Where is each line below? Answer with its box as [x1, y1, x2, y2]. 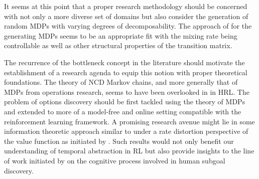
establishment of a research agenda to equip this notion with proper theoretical [4, 67, 247, 77]
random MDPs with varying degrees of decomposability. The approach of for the [4, 21, 252, 31]
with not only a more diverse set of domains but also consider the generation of [4, 11, 248, 21]
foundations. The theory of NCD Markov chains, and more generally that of [4, 77, 238, 87]
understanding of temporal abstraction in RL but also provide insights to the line [4, 145, 254, 156]
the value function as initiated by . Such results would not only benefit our [4, 135, 234, 146]
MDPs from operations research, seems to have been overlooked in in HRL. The [4, 86, 249, 97]
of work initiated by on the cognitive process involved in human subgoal [4, 155, 225, 165]
